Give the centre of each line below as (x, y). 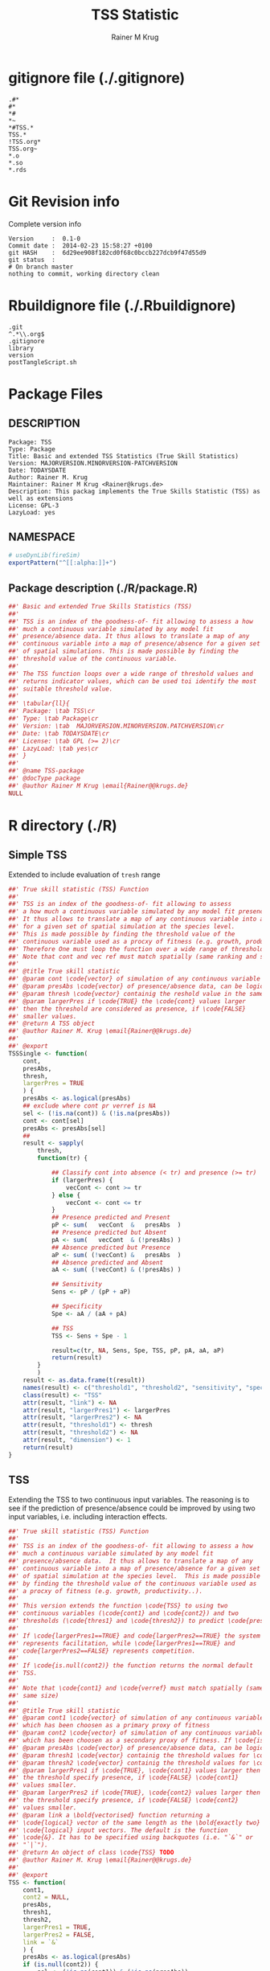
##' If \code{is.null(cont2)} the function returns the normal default (131, 1666)
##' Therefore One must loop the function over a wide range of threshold (136, 949)
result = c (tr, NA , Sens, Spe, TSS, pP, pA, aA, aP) (138, 1350)
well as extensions (41, 498)
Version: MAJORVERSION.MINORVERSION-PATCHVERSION (93, 463)
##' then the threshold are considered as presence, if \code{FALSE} (127, 1009)
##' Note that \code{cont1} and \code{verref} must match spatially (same (136, 1688)
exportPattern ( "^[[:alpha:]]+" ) (62, 563)
